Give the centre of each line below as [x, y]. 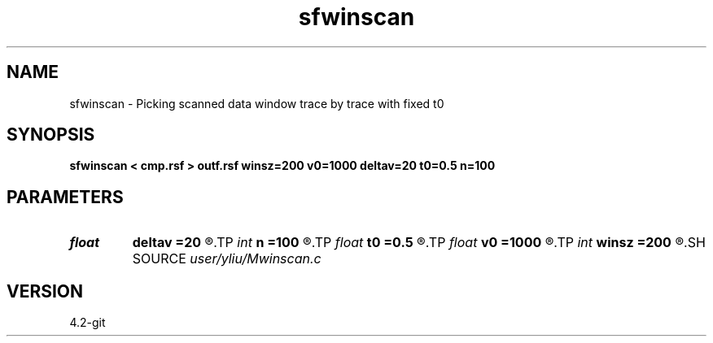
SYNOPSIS [51, 135]
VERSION [45, 291]
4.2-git [87, 323]
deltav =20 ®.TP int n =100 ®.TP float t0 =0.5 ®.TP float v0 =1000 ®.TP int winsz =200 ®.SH [419, 243]
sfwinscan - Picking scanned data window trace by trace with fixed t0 [257, 103]
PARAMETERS [65, 197]
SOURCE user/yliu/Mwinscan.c [227, 259]
